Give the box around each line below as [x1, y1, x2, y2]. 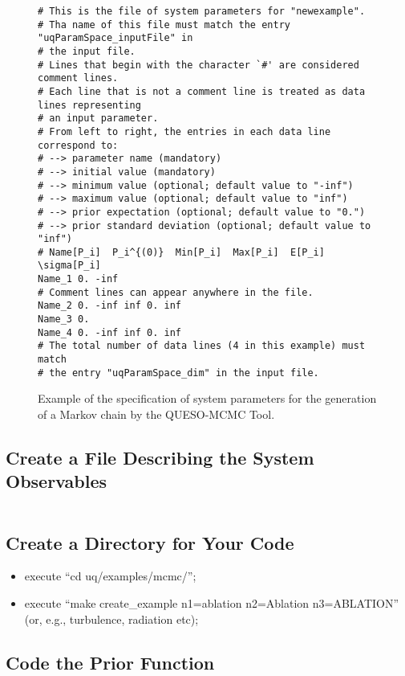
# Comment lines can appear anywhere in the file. [38, 286, 314, 298]
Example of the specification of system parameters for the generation [38, 390, 377, 407]
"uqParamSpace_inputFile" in [38, 32, 193, 44]
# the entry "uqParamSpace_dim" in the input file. [38, 367, 319, 379]
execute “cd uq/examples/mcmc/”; [24, 567, 196, 584]
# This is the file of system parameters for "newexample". [38, 6, 366, 17]
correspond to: [38, 139, 119, 151]
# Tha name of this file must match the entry [38, 18, 290, 31]
